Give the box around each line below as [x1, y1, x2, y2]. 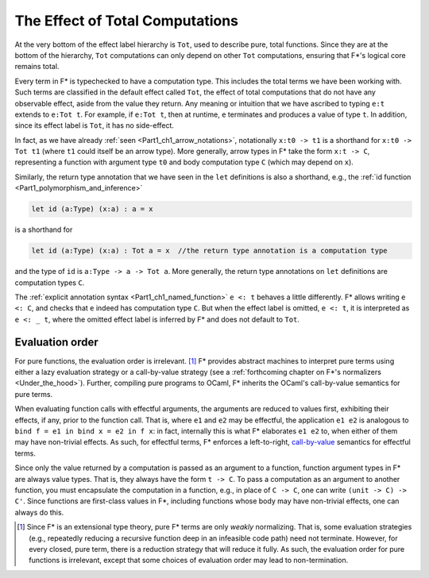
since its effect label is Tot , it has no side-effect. [14, 121, 175, 130]
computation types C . [14, 278, 85, 287]
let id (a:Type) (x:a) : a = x [31, 205, 154, 214]
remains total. [14, 62, 60, 71]
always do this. [14, 507, 64, 517]
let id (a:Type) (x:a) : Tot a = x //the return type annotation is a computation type [31, 246, 388, 256]
